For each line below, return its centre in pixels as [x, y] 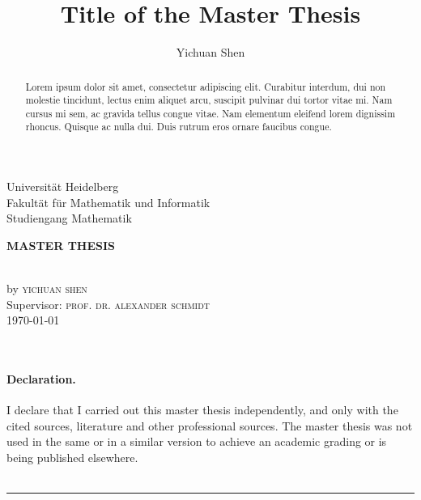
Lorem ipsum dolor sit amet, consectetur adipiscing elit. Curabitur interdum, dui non [206, 86]
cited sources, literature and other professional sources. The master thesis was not [210, 425]
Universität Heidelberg [63, 186]
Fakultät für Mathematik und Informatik [108, 202]
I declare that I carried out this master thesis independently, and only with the [202, 410]
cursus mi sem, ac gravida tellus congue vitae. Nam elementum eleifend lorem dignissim [210, 113]
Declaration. [41, 379]
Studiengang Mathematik [69, 218]
